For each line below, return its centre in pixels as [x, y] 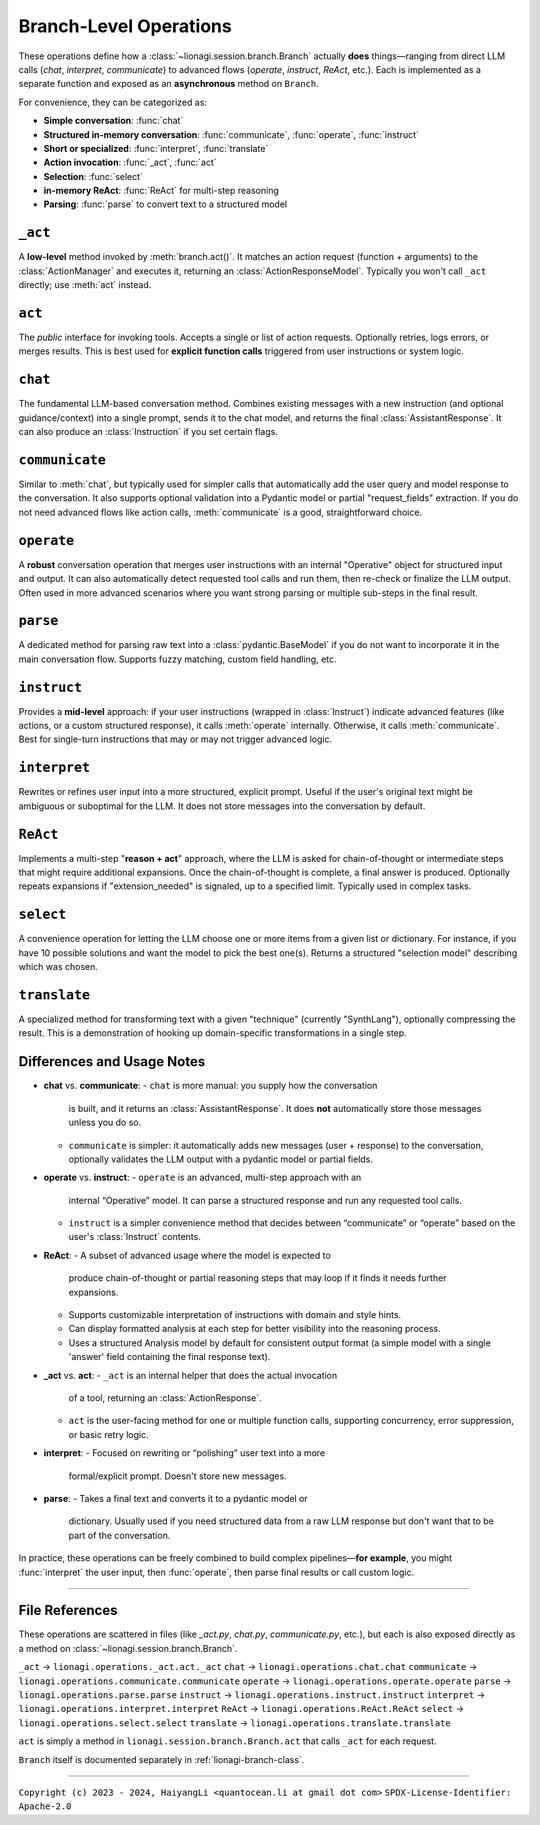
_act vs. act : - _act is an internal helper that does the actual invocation [190, 1375]
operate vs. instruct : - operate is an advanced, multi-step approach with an [202, 1177]
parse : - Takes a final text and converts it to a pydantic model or [176, 1498]
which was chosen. [58, 967]
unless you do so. [105, 1122]
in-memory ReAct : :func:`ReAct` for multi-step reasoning [161, 191]
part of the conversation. [119, 1535]
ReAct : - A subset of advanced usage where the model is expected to [187, 1255]
